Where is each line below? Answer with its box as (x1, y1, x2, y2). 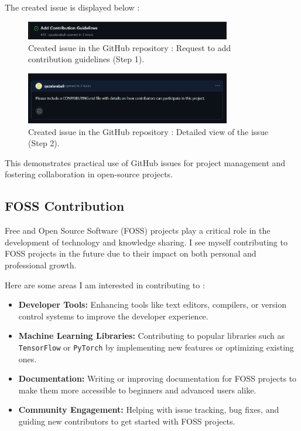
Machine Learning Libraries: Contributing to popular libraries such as (18, 329, 285, 342)
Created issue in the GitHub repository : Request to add (28, 41, 231, 53)
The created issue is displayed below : (5, 1, 140, 13)
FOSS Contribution (5, 197, 125, 215)
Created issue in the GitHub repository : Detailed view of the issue (28, 125, 268, 137)
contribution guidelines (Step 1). (28, 53, 145, 65)
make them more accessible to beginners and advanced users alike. (18, 383, 256, 396)
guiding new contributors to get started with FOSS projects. (18, 415, 235, 427)
